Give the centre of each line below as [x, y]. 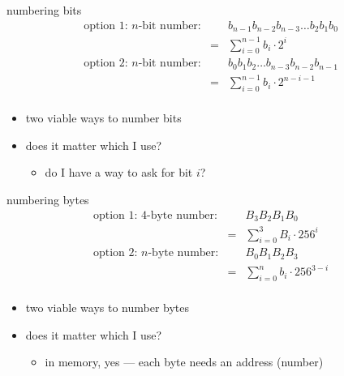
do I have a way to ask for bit [119, 172]
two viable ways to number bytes [107, 308]
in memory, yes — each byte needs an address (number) [184, 362]
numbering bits [44, 10]
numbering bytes [48, 200]
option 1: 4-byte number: [155, 215]
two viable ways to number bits [103, 118]
